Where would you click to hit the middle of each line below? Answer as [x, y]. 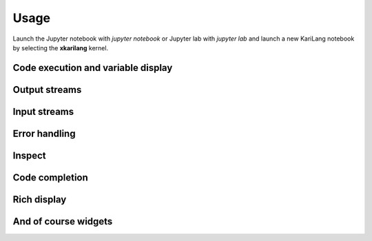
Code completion [51, 177]
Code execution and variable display [93, 68]
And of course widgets [63, 221]
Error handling [44, 133]
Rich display [40, 199]
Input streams [43, 111]
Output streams [47, 90]
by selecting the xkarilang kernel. [61, 48]
